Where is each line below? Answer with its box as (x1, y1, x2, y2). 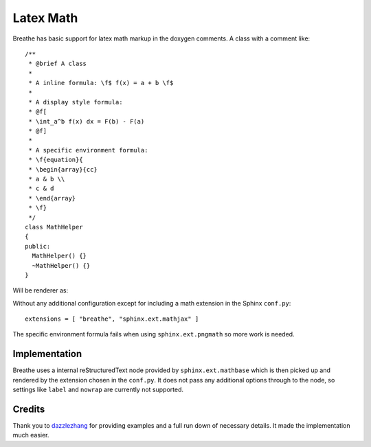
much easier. (12, 431, 49, 439)
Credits (12, 403, 45, 415)
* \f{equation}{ (28, 156, 83, 164)
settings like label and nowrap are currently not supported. (12, 385, 183, 394)
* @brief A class (28, 60, 87, 68)
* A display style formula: (28, 98, 123, 106)
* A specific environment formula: (28, 146, 148, 154)
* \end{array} (28, 194, 76, 202)
